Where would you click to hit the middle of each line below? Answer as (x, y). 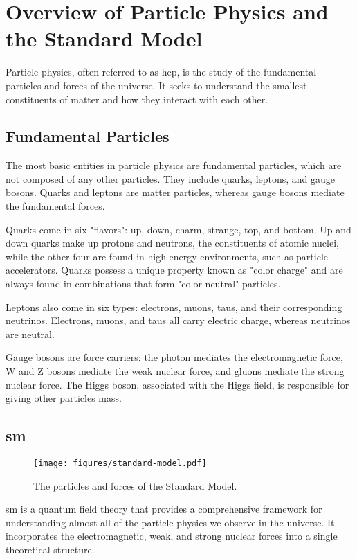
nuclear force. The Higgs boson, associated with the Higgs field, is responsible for (177, 384)
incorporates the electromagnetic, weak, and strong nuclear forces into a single (172, 536)
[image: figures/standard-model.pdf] (120, 463)
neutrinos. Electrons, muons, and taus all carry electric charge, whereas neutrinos (178, 320)
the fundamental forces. (55, 206)
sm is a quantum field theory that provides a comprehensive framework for (164, 509)
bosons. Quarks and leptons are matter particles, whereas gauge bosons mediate (175, 192)
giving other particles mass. (64, 398)
